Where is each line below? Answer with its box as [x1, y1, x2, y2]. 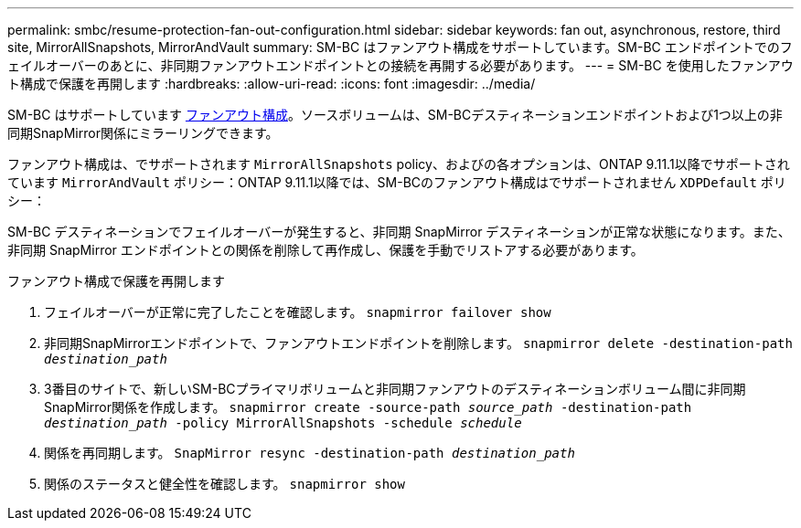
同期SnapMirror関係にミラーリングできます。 [7, 125, 279, 141]
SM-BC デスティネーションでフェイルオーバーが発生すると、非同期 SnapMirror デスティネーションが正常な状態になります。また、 [7, 224, 791, 239]
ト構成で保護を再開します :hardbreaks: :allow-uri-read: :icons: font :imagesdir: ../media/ [7, 76, 536, 91]
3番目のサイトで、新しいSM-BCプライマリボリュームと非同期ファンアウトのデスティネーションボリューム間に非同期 [44, 381, 746, 396]
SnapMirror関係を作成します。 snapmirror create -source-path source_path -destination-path [44, 399, 692, 415]
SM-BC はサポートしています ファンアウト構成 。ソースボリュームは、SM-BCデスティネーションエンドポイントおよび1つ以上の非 [7, 107, 783, 122]
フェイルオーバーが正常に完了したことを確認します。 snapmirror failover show [44, 304, 551, 320]
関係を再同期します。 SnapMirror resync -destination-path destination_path [44, 445, 575, 460]
